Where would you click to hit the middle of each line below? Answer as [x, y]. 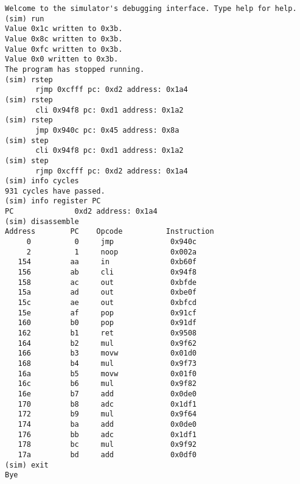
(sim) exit [27, 465]
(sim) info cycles [42, 181]
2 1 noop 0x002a [111, 252]
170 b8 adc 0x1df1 [107, 404]
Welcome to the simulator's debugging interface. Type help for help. [151, 9]
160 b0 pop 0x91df [107, 323]
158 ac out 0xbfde [107, 282]
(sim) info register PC [53, 201]
